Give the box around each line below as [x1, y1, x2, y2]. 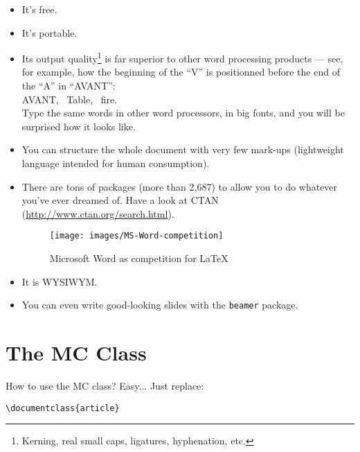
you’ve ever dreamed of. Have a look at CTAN [21, 193, 219, 207]
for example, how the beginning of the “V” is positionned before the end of [21, 64, 340, 79]
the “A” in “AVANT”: [21, 78, 116, 93]
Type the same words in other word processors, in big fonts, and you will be [21, 105, 345, 120]
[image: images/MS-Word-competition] [49, 231, 224, 241]
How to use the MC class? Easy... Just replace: [6, 379, 204, 392]
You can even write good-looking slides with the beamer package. [21, 297, 298, 312]
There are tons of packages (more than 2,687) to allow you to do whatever [21, 179, 338, 193]
